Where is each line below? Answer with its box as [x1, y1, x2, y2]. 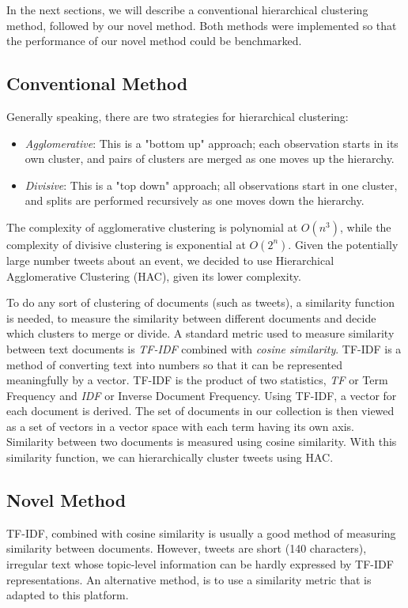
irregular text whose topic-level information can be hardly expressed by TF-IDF [6, 556, 394, 572]
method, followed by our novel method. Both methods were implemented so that [6, 17, 397, 33]
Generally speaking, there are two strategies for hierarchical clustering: [6, 108, 349, 124]
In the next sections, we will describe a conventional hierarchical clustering [6, 2, 368, 17]
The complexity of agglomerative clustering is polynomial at [6, 218, 298, 235]
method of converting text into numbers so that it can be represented [6, 356, 343, 372]
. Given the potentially [288, 236, 399, 252]
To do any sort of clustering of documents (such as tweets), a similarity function [6, 294, 395, 311]
